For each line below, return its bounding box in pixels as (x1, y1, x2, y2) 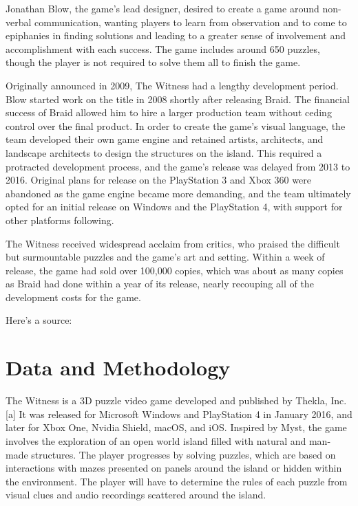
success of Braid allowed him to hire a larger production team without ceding (6, 105, 332, 120)
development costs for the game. (6, 289, 141, 304)
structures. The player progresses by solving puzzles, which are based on (31, 447, 336, 461)
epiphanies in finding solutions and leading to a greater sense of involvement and (6, 28, 346, 43)
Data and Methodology (6, 353, 231, 382)
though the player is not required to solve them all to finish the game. (6, 55, 301, 69)
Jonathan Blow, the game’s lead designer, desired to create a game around (6, 1, 319, 15)
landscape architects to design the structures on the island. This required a (6, 145, 322, 159)
